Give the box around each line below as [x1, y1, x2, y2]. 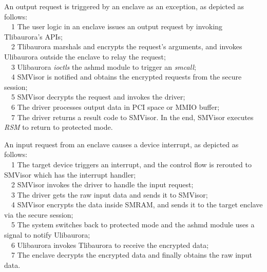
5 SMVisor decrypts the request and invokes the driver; [11, 91, 185, 102]
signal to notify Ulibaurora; [4, 229, 90, 240]
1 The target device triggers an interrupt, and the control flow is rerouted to [11, 159, 252, 169]
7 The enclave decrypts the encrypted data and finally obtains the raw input [11, 249, 252, 260]
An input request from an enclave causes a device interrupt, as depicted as [4, 139, 239, 149]
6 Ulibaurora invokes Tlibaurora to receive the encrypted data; [11, 239, 209, 250]
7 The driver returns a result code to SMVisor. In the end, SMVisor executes [11, 111, 254, 122]
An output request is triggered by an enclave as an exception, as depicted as [4, 1, 244, 11]
